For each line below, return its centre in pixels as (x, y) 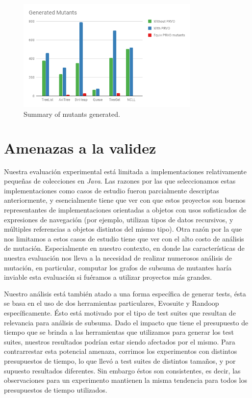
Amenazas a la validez (80, 147)
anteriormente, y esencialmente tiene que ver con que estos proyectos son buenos (125, 200)
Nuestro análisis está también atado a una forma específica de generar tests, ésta (125, 293)
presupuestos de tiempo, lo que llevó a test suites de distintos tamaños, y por (120, 360)
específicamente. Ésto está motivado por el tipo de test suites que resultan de (120, 312)
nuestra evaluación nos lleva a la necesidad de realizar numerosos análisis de (118, 257)
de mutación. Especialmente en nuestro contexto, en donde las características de (124, 248)
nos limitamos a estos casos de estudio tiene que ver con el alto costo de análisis (124, 238)
